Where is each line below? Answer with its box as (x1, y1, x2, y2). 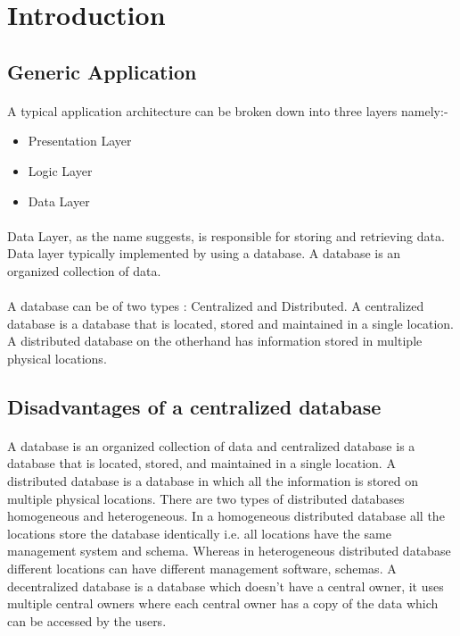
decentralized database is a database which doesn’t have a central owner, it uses (7, 576, 444, 595)
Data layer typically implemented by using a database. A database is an (7, 244, 401, 263)
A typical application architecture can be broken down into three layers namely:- (7, 101, 448, 120)
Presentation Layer (28, 131, 132, 150)
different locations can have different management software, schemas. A (7, 559, 397, 577)
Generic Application (7, 57, 197, 85)
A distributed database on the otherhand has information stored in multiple (7, 331, 423, 350)
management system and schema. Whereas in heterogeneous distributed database (7, 541, 451, 560)
